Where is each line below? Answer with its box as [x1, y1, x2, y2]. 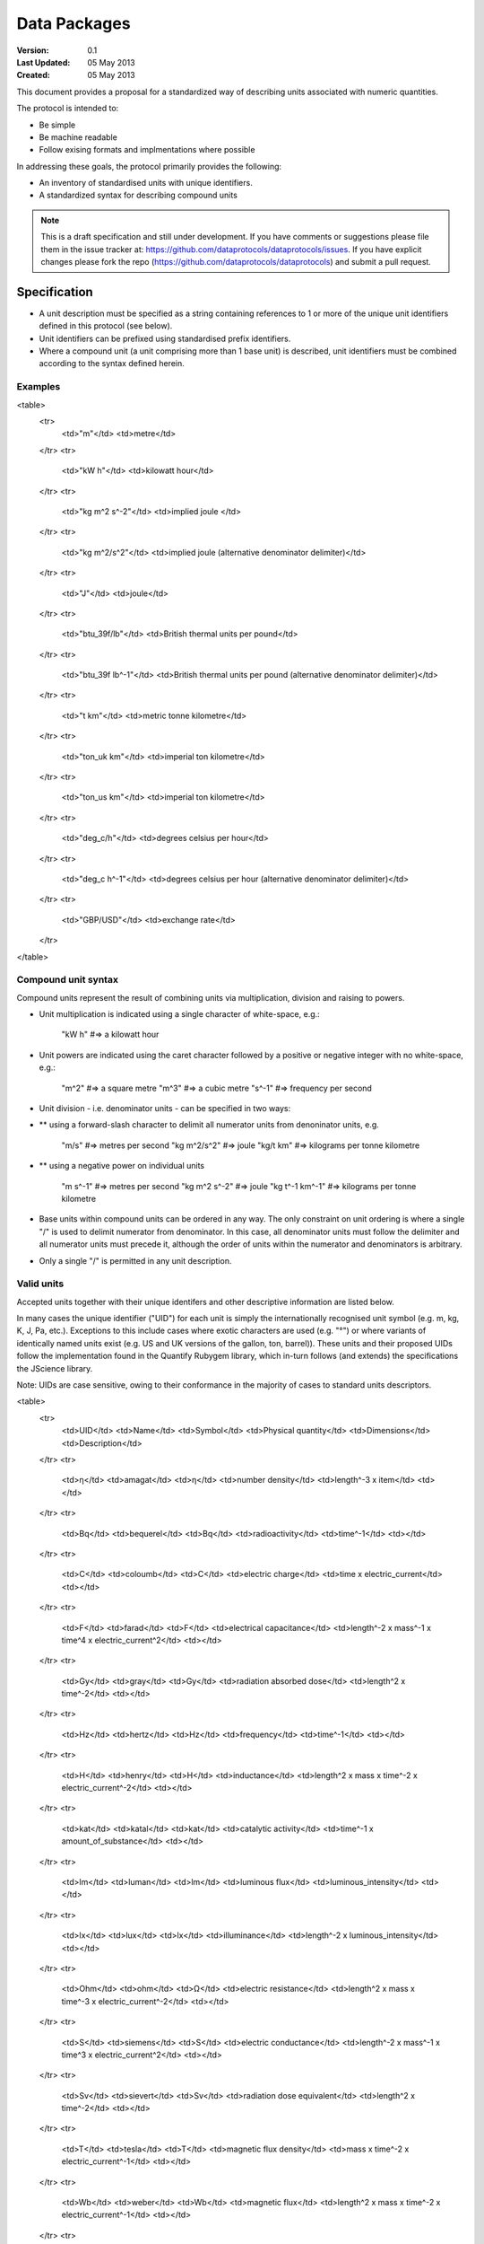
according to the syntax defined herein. [39, 358, 185, 369]
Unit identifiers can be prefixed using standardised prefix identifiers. [39, 333, 291, 344]
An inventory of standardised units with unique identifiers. [39, 178, 253, 188]
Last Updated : [16, 57, 71, 67]
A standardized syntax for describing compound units [39, 189, 238, 201]
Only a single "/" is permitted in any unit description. [39, 1255, 232, 1266]
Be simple [39, 119, 76, 130]
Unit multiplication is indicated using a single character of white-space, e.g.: [39, 1009, 320, 1020]
